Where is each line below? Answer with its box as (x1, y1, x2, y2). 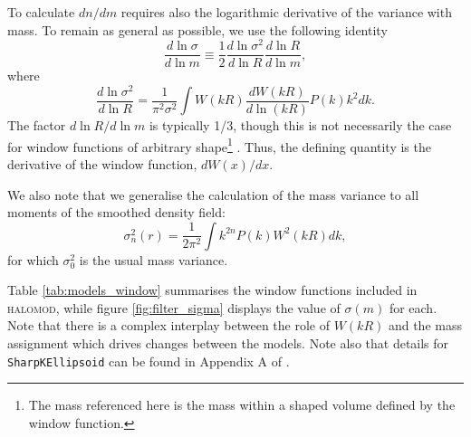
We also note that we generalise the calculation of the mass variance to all (7, 185, 419, 204)
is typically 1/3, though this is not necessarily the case (149, 116, 452, 135)
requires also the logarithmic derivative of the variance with (120, 3, 452, 21)
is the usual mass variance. (79, 250, 228, 269)
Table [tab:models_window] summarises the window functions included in (7, 280, 418, 299)
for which (7, 250, 59, 269)
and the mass (388, 316, 462, 335)
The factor (7, 116, 66, 135)
